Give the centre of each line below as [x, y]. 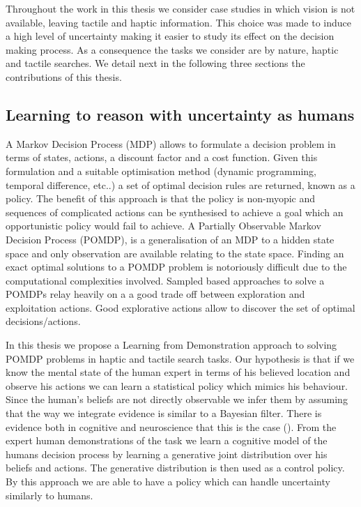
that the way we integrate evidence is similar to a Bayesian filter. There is [164, 413]
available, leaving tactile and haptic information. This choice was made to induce [179, 22]
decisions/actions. [43, 321]
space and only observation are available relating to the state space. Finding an [175, 253]
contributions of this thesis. [64, 76]
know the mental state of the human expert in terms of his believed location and [178, 372]
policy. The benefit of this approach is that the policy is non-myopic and [161, 198]
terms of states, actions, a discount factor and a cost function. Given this [162, 157]
